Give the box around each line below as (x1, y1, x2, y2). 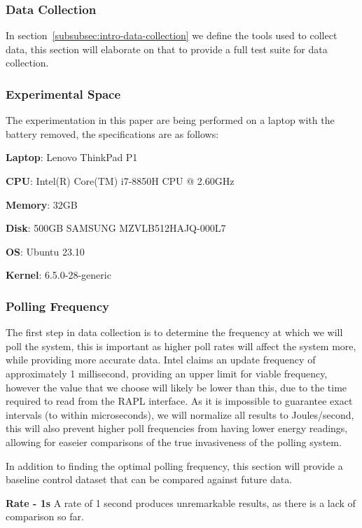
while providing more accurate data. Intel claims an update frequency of (6, 352, 316, 367)
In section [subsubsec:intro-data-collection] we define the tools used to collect (6, 28, 337, 43)
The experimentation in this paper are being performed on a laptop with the (6, 113, 335, 127)
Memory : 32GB (6, 197, 78, 211)
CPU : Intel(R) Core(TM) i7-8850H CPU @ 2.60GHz (6, 174, 235, 188)
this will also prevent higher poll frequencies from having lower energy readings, (6, 421, 348, 436)
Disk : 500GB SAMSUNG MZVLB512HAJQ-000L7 (6, 221, 226, 235)
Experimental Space (6, 85, 121, 102)
